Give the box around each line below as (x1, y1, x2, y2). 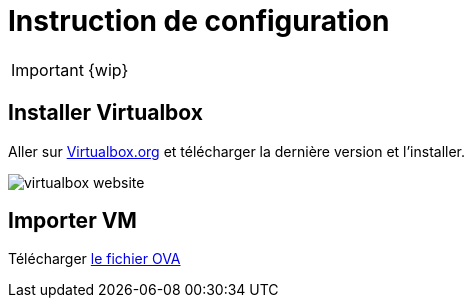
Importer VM (8, 208, 137, 234)
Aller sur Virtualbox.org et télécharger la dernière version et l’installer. (8, 142, 466, 160)
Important (11, 59, 84, 80)
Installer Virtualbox (8, 100, 203, 126)
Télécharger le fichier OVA (8, 250, 181, 268)
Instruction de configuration (8, 4, 390, 38)
